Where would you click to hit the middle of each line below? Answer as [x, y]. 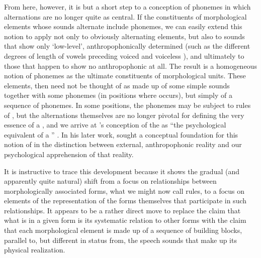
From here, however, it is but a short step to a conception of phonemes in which [127, 7]
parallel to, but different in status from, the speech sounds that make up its [120, 240]
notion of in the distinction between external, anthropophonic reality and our [123, 144]
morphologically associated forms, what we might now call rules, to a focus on [124, 190]
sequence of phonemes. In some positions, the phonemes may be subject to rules [127, 105]
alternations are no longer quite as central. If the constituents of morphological [125, 16]
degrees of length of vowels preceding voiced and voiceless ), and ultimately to [124, 55]
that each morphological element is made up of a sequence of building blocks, [123, 230]
